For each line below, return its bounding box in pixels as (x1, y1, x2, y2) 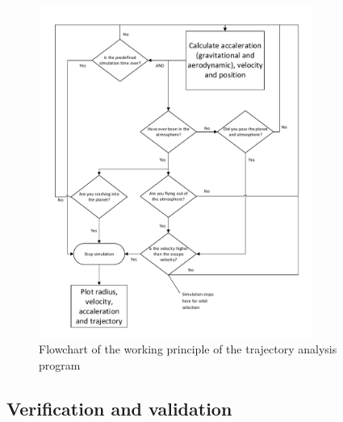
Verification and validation (6, 395, 232, 420)
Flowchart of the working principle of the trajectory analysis (39, 341, 337, 357)
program (39, 356, 81, 373)
